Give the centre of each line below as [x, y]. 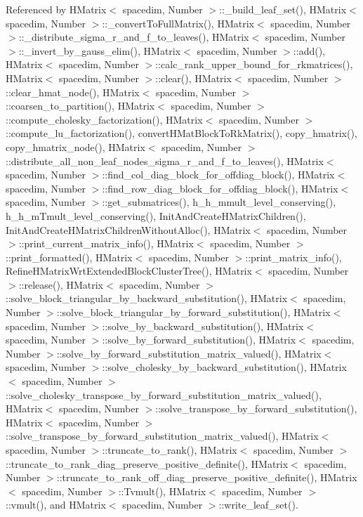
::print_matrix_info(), [293, 257]
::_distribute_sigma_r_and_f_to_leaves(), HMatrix [134, 37]
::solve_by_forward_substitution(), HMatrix [199, 340]
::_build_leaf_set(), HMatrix [283, 9]
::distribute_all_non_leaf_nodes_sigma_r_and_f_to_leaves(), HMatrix [165, 161]
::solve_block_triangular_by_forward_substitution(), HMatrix [193, 312]
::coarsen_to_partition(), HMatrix [80, 106]
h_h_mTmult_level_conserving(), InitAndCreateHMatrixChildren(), [156, 215]
